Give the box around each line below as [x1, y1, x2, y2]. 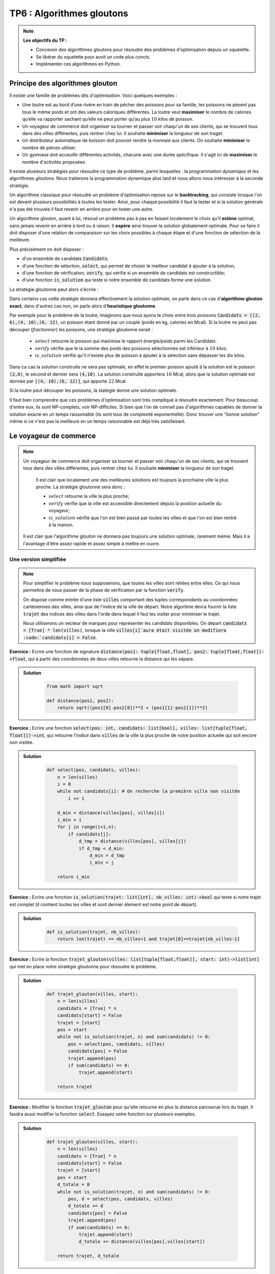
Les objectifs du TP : [23, 37, 67, 43]
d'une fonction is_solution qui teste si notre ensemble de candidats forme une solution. [22, 277, 212, 283]
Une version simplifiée [9, 555, 66, 563]
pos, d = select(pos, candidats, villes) [68, 1196, 173, 1202]
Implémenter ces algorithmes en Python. [36, 61, 121, 67]
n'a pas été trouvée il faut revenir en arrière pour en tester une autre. [9, 206, 154, 212]
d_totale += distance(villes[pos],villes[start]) [78, 1239, 205, 1244]
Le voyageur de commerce [9, 431, 96, 440]
